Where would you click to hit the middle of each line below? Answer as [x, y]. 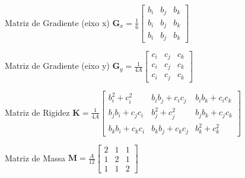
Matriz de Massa [35, 158]
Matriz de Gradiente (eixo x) [57, 22]
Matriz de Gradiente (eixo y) [57, 66]
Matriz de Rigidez [37, 112]
